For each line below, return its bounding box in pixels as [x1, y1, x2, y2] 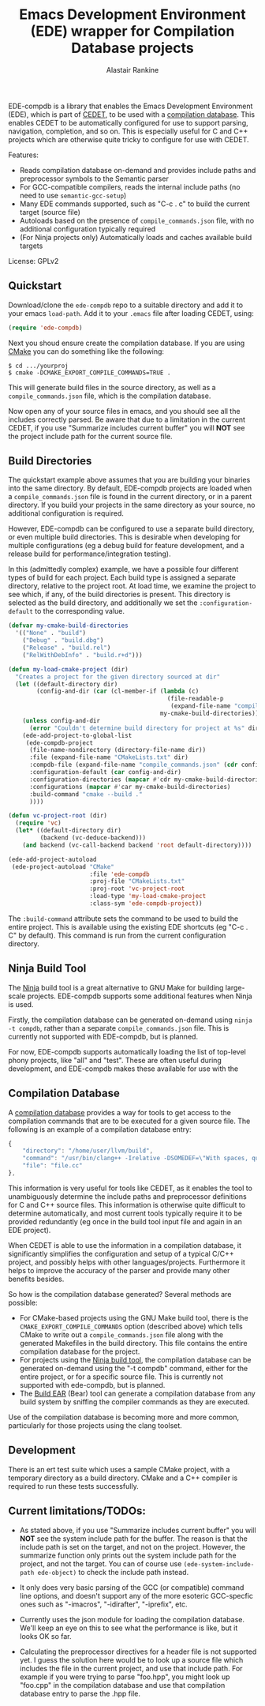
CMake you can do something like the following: [8, 346, 164, 356]
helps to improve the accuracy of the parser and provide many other [8, 1265, 230, 1275]
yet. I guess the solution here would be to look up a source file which [19, 1655, 244, 1664]
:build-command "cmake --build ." [28, 790, 144, 799]
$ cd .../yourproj [8, 362, 69, 370]
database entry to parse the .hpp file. [19, 1689, 140, 1698]
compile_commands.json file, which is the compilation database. [8, 391, 211, 400]
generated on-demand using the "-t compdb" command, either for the [19, 1363, 248, 1373]
